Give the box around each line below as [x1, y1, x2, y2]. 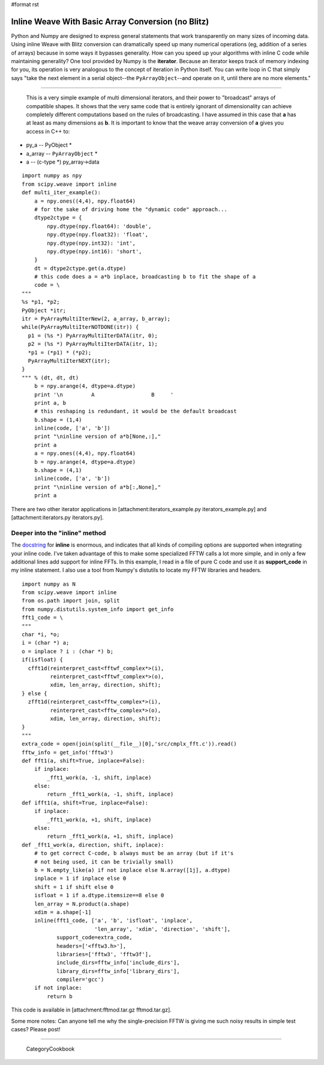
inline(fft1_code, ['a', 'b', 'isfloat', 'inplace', [34, 917, 193, 924]
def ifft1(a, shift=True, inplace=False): [22, 799, 149, 806]
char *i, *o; [22, 631, 60, 638]
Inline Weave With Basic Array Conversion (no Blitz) [11, 16, 209, 26]
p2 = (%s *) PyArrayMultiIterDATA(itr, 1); [28, 340, 158, 348]
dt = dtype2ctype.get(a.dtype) [34, 265, 127, 272]
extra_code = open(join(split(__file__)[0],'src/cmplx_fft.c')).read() [22, 740, 237, 747]
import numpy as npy [22, 172, 82, 179]
